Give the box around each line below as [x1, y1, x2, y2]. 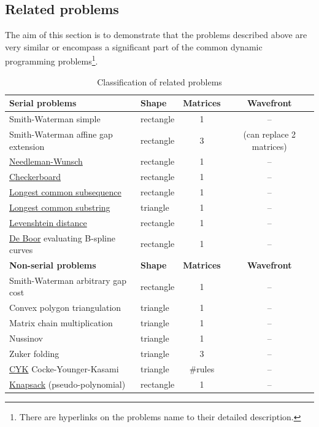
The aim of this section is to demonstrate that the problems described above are [5, 28, 307, 41]
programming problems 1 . [5, 53, 98, 68]
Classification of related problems [97, 75, 222, 88]
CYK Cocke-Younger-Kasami [9, 362, 119, 375]
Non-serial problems [9, 259, 96, 272]
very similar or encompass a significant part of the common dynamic [5, 40, 263, 53]
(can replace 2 [243, 127, 296, 140]
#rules [189, 362, 215, 375]
